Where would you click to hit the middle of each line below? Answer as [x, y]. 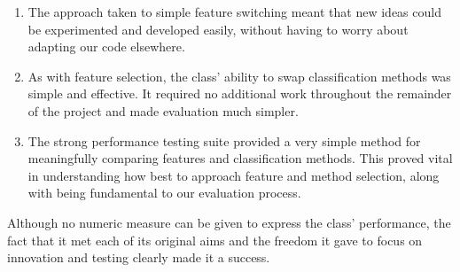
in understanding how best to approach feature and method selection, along [234, 175]
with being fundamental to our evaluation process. [164, 193]
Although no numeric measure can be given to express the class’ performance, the [229, 222]
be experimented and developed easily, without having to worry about [218, 29]
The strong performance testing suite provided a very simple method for [224, 140]
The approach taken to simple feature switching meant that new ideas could [234, 12]
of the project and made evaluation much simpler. [163, 110]
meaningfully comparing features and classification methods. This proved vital [240, 158]
